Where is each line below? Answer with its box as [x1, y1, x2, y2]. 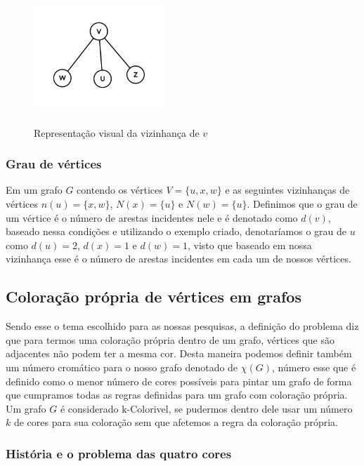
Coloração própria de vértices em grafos [6, 286, 301, 307]
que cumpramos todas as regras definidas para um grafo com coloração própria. [6, 387, 348, 402]
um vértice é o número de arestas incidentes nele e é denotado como [6, 210, 298, 225]
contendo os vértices [77, 182, 163, 197]
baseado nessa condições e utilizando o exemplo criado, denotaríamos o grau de [6, 224, 347, 239]
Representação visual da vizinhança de [34, 125, 200, 140]
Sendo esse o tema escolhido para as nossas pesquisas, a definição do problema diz [6, 319, 359, 333]
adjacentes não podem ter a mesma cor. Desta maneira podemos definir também [6, 346, 352, 361]
